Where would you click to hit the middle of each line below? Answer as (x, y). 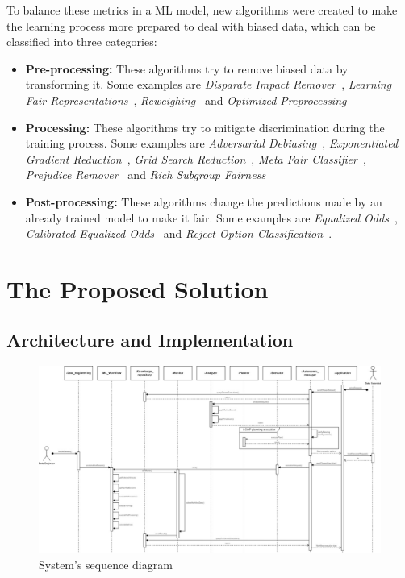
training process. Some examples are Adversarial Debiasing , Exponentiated (212, 143)
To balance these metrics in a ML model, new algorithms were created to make (202, 10)
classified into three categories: (82, 42)
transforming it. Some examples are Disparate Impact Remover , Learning (209, 84)
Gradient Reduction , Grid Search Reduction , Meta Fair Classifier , (196, 158)
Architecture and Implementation (150, 340)
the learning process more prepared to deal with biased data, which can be (191, 25)
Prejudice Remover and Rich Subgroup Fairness (146, 175)
